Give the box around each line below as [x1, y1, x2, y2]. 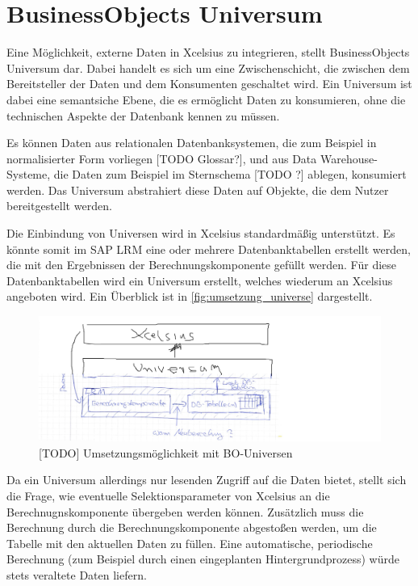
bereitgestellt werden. [6, 197, 112, 214]
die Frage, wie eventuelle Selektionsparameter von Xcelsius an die [6, 487, 330, 504]
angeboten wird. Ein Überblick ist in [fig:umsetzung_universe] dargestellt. [6, 288, 373, 305]
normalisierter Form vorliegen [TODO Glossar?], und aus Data [6, 150, 317, 167]
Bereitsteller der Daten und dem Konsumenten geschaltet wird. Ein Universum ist [6, 75, 412, 92]
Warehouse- [320, 150, 378, 167]
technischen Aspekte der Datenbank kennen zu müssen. [6, 107, 280, 124]
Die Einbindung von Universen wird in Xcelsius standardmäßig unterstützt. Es [6, 225, 395, 242]
